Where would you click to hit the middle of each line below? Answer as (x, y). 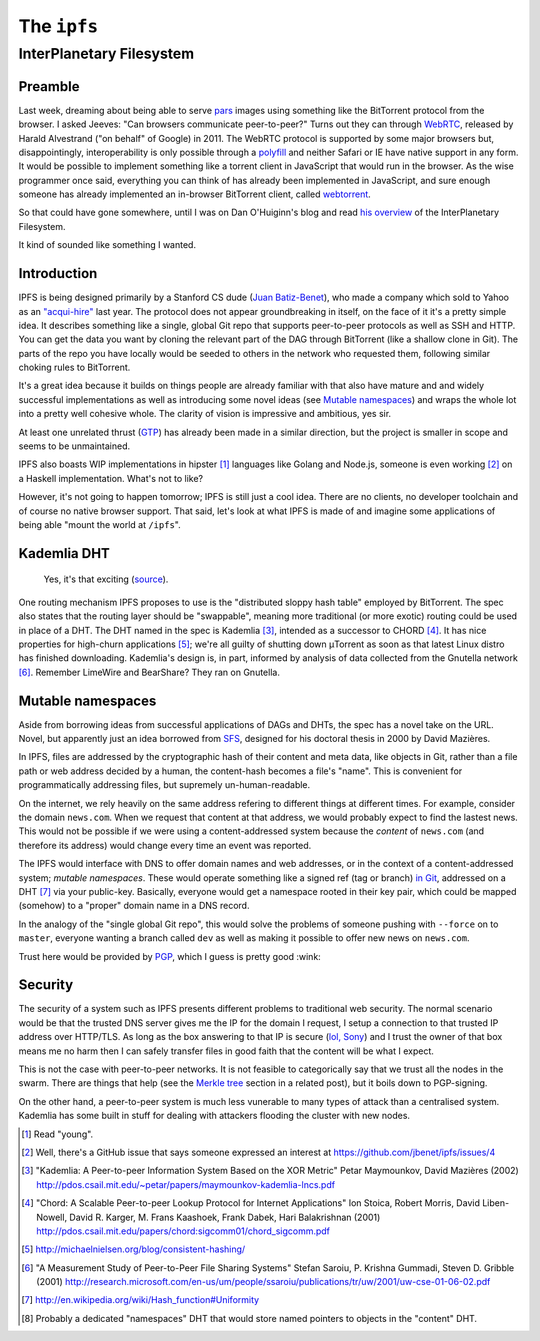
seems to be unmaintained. (74, 446)
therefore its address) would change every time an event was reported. (165, 845)
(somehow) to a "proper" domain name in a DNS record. (134, 906)
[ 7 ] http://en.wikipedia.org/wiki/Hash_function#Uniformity (140, 1300)
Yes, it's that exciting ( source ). (106, 579)
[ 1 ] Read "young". (57, 1134)
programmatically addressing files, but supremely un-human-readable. (164, 785)
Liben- (495, 1203)
